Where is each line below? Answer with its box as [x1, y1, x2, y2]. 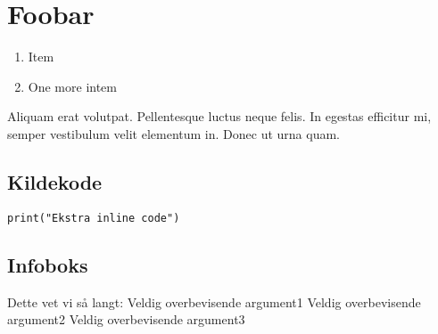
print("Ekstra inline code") [7, 211, 180, 224]
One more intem [28, 77, 117, 95]
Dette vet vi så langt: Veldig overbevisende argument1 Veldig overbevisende [7, 292, 421, 311]
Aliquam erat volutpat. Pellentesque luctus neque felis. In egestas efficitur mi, [7, 107, 432, 126]
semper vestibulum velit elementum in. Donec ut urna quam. [7, 124, 340, 143]
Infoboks [7, 250, 88, 278]
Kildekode [7, 167, 103, 195]
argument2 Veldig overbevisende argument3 [7, 310, 245, 329]
